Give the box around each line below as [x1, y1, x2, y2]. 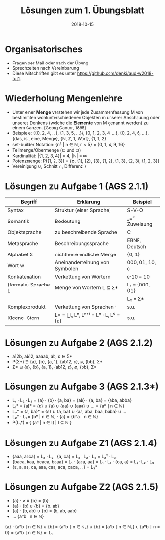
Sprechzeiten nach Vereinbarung [12, 65, 80, 71]
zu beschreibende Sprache [55, 229, 118, 236]
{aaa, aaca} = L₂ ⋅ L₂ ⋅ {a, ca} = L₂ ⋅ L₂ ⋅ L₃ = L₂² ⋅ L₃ [12, 453, 116, 460]
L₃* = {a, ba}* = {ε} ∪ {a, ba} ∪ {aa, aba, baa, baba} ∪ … [12, 409, 127, 414]
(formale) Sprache [7, 281, 50, 288]
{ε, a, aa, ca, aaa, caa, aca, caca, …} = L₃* [12, 464, 98, 470]
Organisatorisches [5, 43, 82, 55]
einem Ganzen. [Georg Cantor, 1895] [12, 125, 87, 130]
